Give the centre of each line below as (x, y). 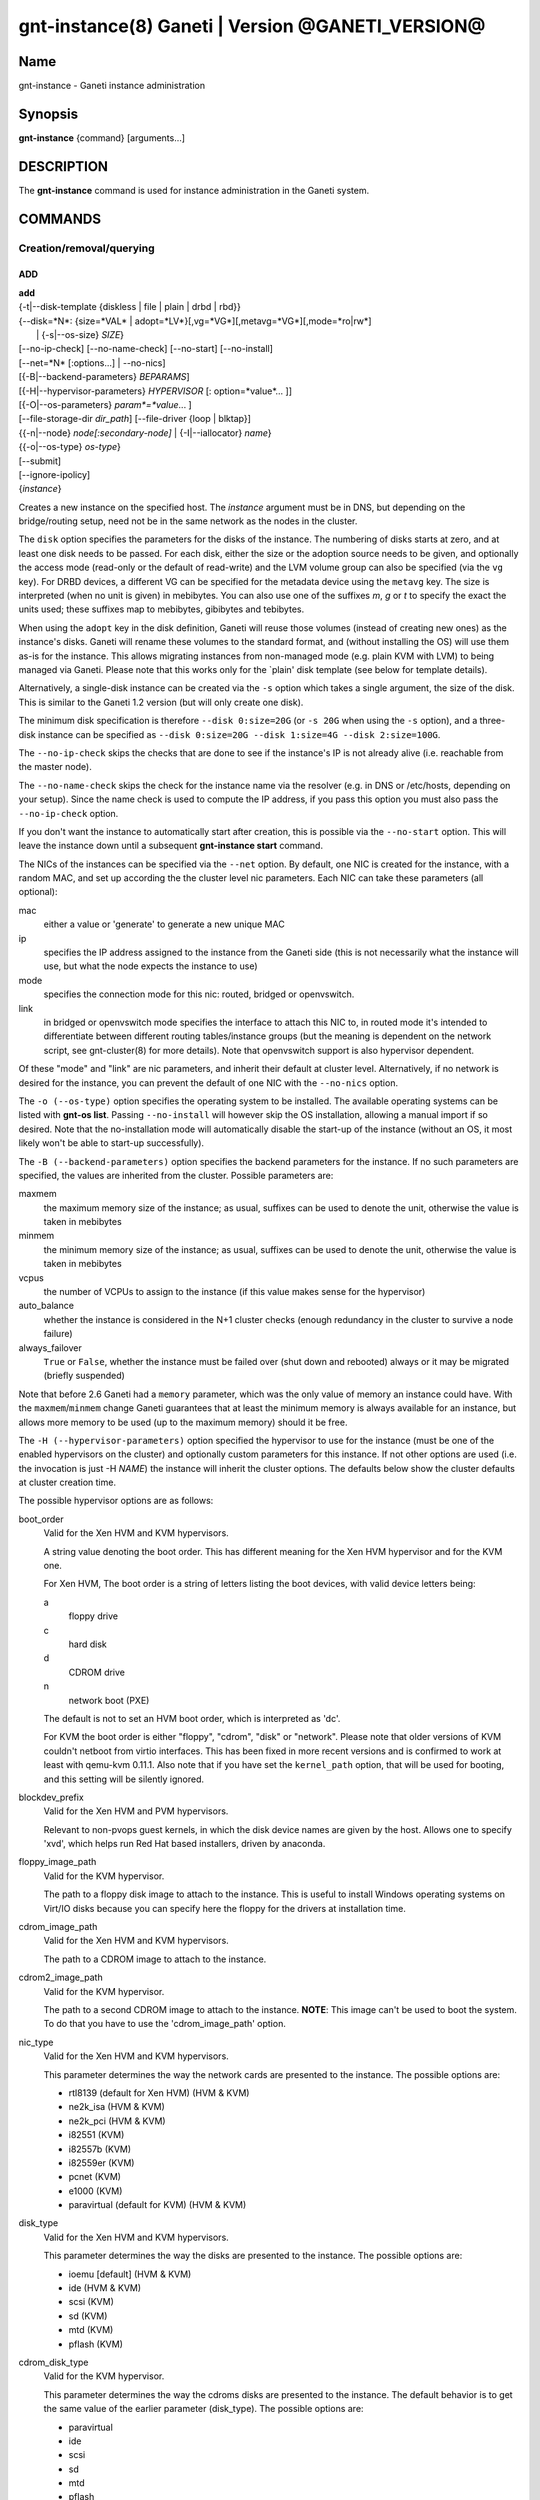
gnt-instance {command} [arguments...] (101, 137)
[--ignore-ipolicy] (54, 474)
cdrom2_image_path (61, 1977)
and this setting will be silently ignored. (124, 1779)
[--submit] (40, 461)
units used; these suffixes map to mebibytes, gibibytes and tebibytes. (161, 609)
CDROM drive (96, 1672)
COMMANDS (60, 218)
